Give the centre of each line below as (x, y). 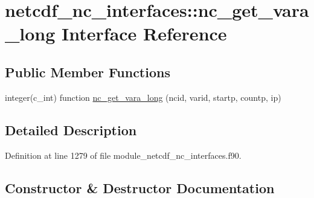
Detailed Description (71, 129)
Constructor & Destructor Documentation (140, 187)
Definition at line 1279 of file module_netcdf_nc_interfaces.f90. (123, 155)
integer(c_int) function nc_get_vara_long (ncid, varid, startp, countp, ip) (143, 97)
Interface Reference (144, 34)
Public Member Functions (88, 72)
